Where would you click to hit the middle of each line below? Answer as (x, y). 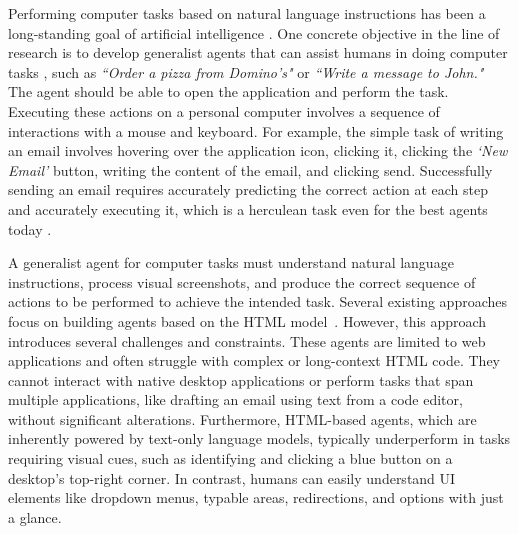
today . (30, 228)
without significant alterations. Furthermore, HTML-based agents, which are (242, 418)
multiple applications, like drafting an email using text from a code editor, (235, 399)
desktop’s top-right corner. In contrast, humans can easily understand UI (232, 477)
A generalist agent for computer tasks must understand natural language (231, 262)
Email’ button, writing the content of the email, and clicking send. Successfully (250, 169)
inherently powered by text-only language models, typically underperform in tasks (259, 438)
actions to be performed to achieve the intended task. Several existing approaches (257, 301)
